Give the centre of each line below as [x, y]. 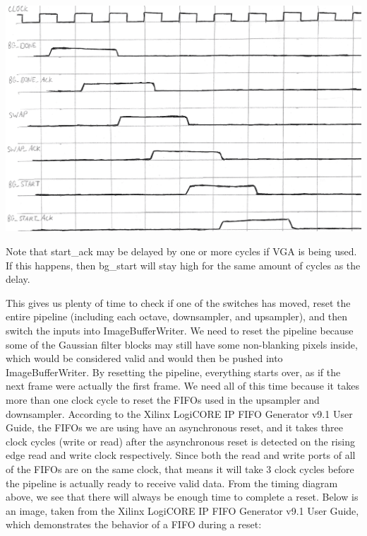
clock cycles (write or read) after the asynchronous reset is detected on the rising [180, 441]
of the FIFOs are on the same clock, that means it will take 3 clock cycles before [180, 468]
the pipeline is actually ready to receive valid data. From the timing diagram [172, 483]
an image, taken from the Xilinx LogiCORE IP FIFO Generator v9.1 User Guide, [182, 510]
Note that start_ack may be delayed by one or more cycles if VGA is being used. [181, 251]
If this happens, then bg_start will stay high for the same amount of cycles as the [183, 265]
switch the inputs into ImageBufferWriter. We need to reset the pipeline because [180, 330]
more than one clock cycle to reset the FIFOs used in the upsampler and [163, 399]
